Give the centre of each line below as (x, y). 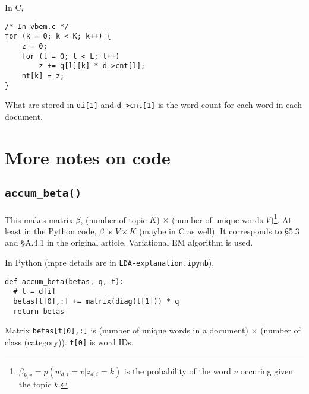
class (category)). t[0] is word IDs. (69, 341)
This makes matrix (39, 219)
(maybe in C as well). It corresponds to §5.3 (219, 231)
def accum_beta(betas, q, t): (64, 282)
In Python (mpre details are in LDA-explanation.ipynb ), (110, 263)
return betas (39, 311)
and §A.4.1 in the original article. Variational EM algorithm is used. (129, 242)
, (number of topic (113, 219)
